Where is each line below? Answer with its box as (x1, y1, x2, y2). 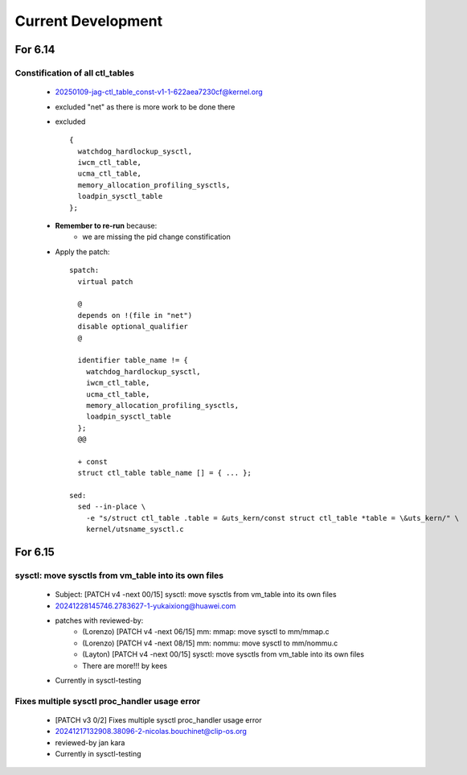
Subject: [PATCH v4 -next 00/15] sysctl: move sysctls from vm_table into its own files (55, 590, 337, 600)
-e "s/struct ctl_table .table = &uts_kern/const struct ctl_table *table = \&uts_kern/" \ (85, 513, 460, 522)
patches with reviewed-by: (55, 616, 144, 625)
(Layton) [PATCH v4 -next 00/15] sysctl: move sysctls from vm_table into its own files (82, 649, 365, 659)
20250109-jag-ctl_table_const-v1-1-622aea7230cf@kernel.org (55, 87, 263, 97)
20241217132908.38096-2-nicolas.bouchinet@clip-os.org (55, 727, 247, 736)
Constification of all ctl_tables (14, 67, 134, 78)
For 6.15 (14, 546, 55, 559)
